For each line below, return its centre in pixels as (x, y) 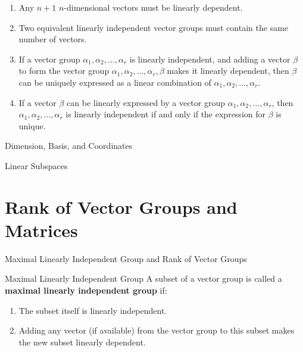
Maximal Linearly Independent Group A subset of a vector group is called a (143, 278)
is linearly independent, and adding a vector (210, 59)
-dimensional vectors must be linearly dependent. (153, 7)
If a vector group (49, 59)
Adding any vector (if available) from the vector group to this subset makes (157, 330)
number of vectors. (53, 39)
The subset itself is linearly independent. (93, 310)
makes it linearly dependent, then (228, 71)
